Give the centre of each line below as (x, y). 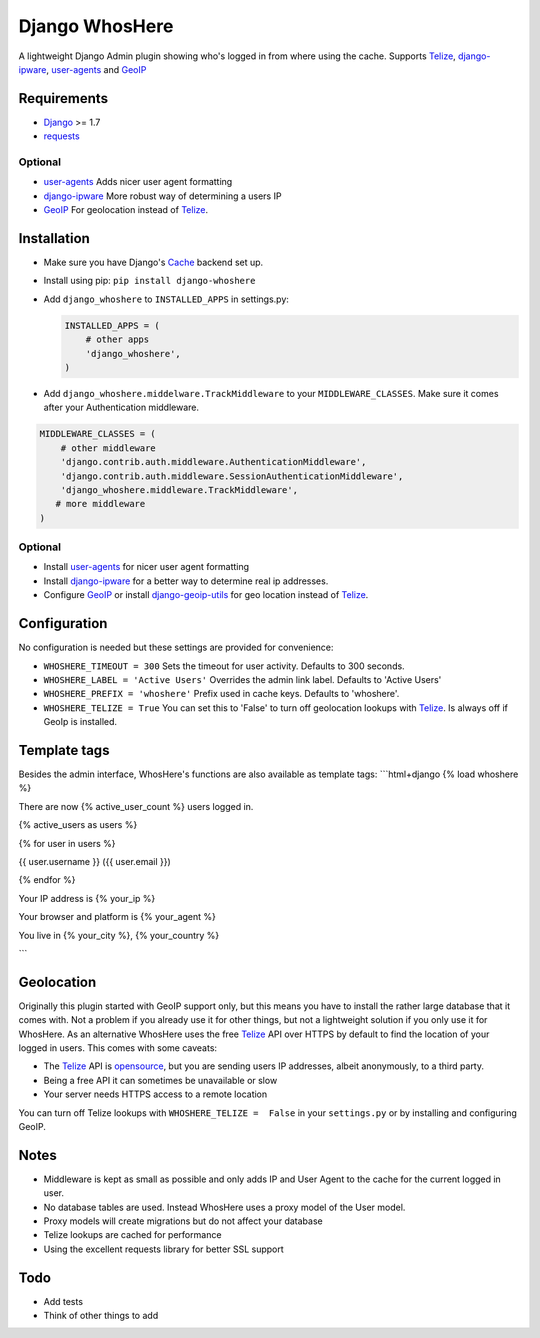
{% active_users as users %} (78, 825)
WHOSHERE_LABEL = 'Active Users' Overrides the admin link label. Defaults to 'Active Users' (242, 679)
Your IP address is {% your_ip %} (87, 898)
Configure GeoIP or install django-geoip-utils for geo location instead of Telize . (206, 595)
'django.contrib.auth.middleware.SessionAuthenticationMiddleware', (232, 476)
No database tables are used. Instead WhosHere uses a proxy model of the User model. (224, 1207)
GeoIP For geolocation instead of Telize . (126, 210)
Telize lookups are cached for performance (132, 1235)
